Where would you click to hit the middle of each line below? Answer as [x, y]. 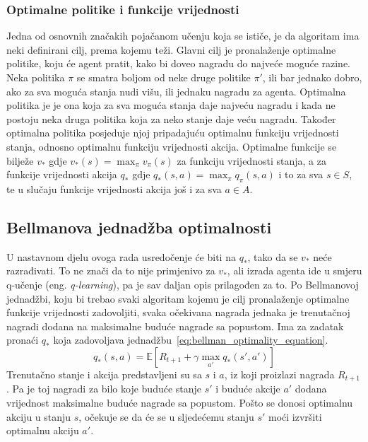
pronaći [23, 340]
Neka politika [36, 77]
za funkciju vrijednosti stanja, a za [251, 160]
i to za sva [301, 174]
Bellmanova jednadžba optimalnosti [139, 227]
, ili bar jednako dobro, [312, 77]
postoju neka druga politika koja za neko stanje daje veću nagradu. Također [171, 118]
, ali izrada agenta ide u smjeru [295, 271]
